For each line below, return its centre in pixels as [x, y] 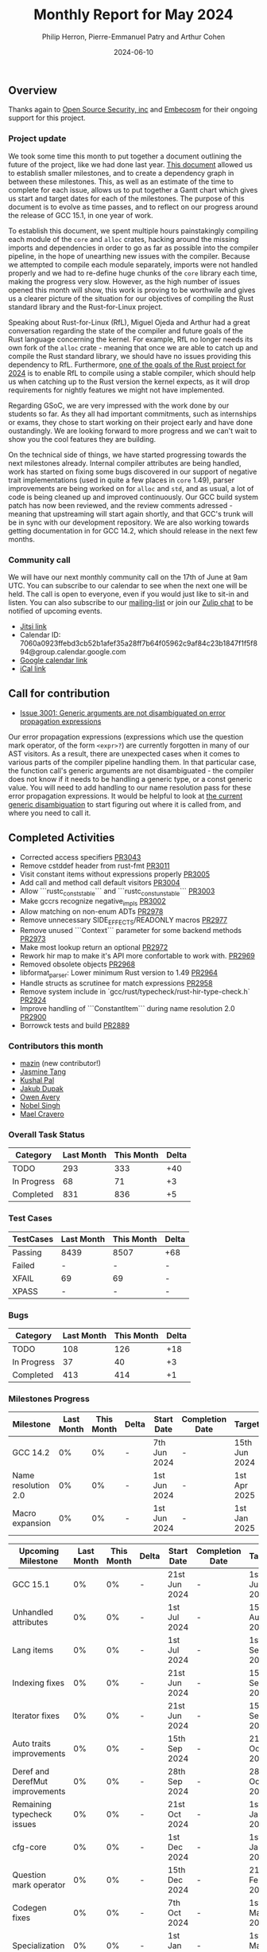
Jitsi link [33, 626]
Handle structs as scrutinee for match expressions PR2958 [116, 983]
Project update [37, 139]
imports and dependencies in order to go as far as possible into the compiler [133, 248]
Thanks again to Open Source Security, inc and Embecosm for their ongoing [133, 110]
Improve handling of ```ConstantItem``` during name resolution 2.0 [128, 1008]
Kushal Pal [37, 1080]
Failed [23, 1265]
